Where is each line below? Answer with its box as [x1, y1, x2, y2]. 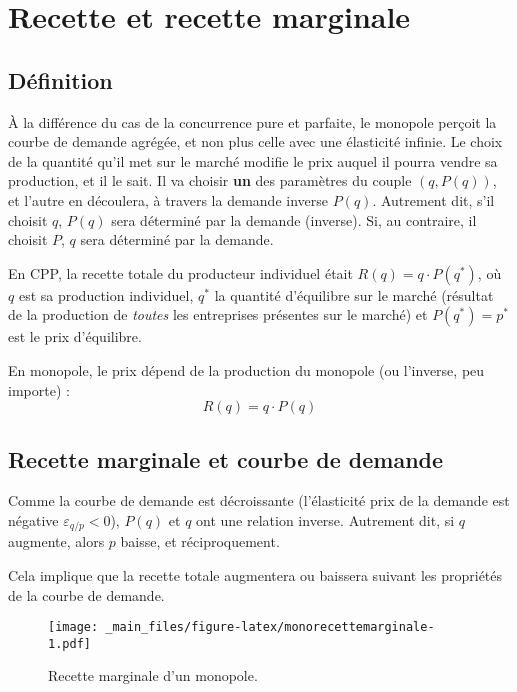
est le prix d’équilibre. [8, 326, 142, 347]
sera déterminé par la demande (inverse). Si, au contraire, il [111, 209, 477, 230]
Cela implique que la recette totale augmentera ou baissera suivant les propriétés [8, 564, 503, 585]
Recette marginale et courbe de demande [8, 443, 444, 474]
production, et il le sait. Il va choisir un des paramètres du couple [8, 170, 412, 191]
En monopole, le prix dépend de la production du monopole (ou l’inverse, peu [8, 359, 485, 380]
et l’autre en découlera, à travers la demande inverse [8, 189, 328, 210]
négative [8, 509, 59, 530]
